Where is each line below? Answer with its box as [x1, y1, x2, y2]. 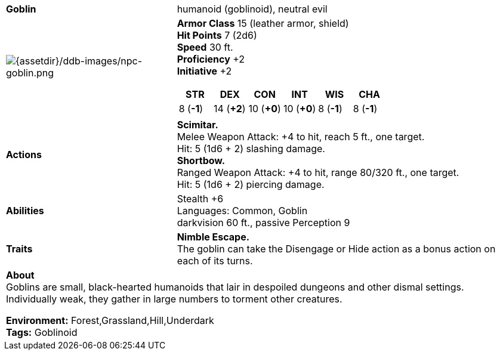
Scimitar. [177, 119, 218, 131]
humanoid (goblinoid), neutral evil [177, 3, 328, 15]
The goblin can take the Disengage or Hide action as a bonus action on [177, 243, 496, 255]
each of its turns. [177, 255, 253, 267]
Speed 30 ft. [177, 41, 233, 53]
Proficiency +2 [177, 53, 245, 65]
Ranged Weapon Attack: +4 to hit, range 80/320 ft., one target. [177, 166, 459, 178]
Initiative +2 [177, 65, 232, 77]
